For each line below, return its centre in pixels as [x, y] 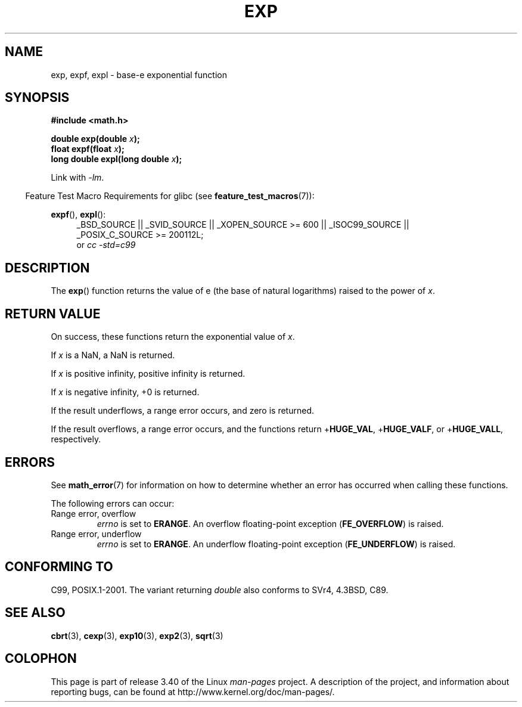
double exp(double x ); [95, 139]
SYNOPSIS [37, 98]
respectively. [76, 439]
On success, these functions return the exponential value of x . [173, 337]
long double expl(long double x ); [116, 159]
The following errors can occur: [113, 503]
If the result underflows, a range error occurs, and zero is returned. [182, 411]
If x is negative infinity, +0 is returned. [125, 392]
